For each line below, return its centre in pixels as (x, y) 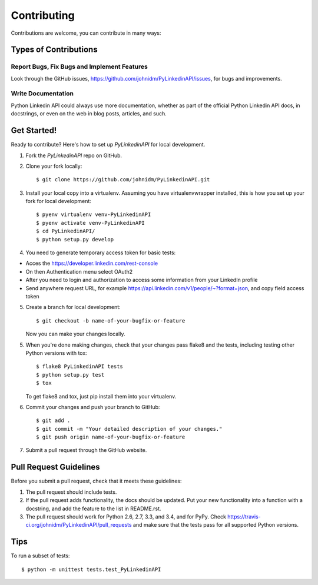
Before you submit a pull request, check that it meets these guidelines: (96, 481)
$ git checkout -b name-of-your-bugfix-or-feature (111, 320)
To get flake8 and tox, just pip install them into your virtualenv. (101, 396)
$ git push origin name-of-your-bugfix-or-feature (111, 437)
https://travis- (244, 516)
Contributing (43, 15)
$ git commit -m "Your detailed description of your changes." (129, 429)
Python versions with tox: (57, 353)
